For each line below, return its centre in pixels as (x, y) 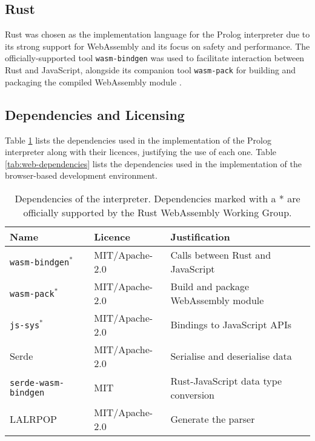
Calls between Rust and (221, 254)
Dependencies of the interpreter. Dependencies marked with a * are (157, 198)
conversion (192, 394)
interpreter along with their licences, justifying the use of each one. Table (141, 152)
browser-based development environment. (81, 175)
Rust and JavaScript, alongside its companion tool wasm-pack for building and (151, 70)
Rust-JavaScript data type (226, 380)
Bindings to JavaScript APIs (231, 325)
